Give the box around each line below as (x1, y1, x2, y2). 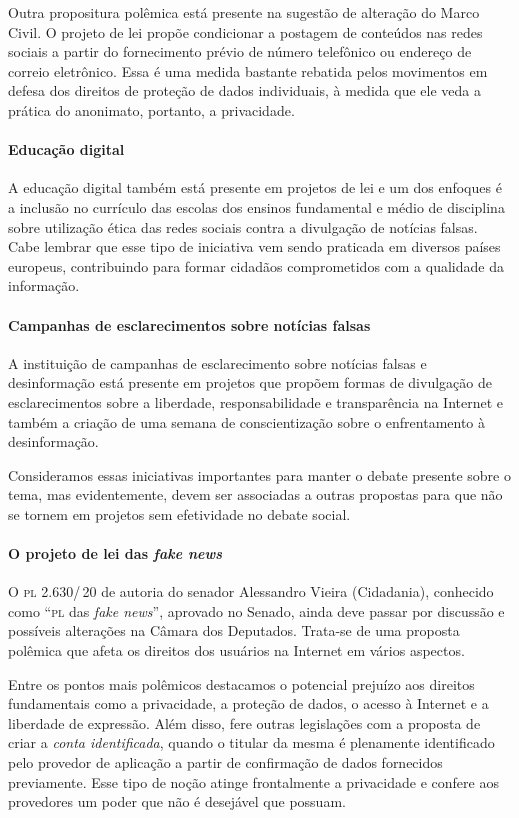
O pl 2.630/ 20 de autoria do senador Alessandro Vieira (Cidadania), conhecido (8, 581, 494, 602)
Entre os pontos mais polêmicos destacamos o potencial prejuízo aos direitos (8, 673, 475, 694)
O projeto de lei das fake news (8, 543, 223, 564)
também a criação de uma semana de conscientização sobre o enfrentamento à (8, 411, 486, 432)
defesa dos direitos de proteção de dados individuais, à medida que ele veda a (8, 80, 481, 101)
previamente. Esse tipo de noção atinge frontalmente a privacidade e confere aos (8, 771, 499, 792)
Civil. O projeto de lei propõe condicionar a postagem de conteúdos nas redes (8, 21, 483, 42)
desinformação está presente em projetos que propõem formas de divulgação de (8, 372, 492, 393)
